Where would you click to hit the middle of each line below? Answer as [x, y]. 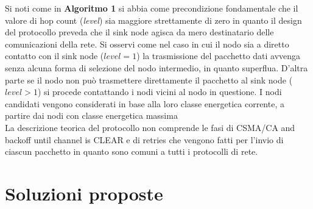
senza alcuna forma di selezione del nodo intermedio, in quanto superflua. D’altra [156, 67]
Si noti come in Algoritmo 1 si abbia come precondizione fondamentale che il [152, 8]
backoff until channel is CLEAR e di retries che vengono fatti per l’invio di [144, 139]
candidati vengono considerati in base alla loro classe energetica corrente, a [145, 103]
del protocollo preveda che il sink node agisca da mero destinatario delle [139, 32]
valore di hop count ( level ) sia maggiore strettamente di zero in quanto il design [153, 20]
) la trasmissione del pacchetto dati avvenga [219, 56]
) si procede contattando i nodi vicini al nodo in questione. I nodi [160, 92]
